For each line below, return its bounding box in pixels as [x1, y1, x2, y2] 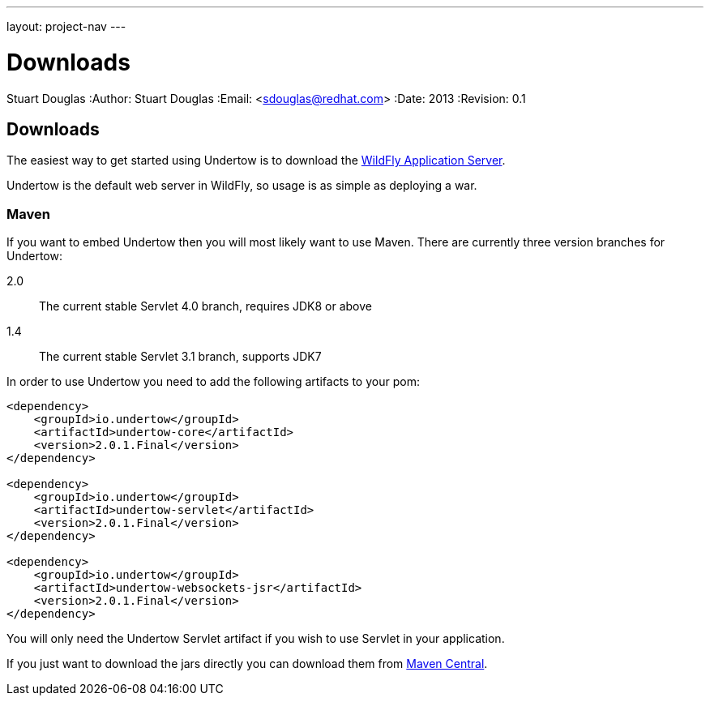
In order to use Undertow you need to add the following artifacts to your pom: [6, 375, 420, 389]
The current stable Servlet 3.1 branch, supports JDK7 [39, 349, 322, 364]
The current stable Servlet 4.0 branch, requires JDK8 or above [39, 299, 372, 314]
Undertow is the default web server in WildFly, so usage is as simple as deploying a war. [6, 178, 477, 193]
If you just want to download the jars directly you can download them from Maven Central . [6, 657, 488, 671]
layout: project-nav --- [6, 19, 126, 33]
